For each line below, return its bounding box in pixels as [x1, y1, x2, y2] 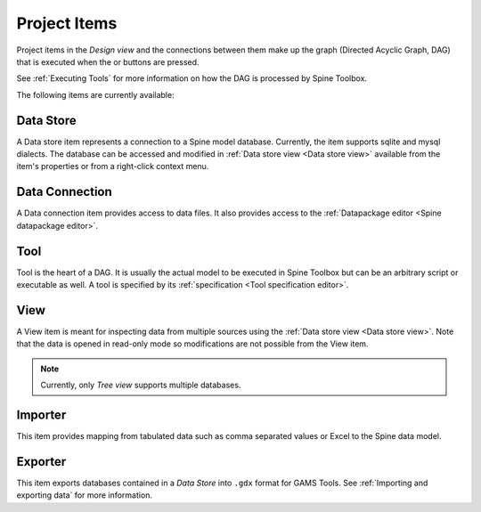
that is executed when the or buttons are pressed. [16, 56, 200, 67]
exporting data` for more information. [16, 490, 153, 500]
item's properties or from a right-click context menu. [16, 161, 209, 172]
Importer [16, 407, 67, 422]
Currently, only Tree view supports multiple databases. [40, 379, 241, 391]
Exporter [16, 454, 67, 469]
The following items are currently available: [16, 89, 175, 100]
